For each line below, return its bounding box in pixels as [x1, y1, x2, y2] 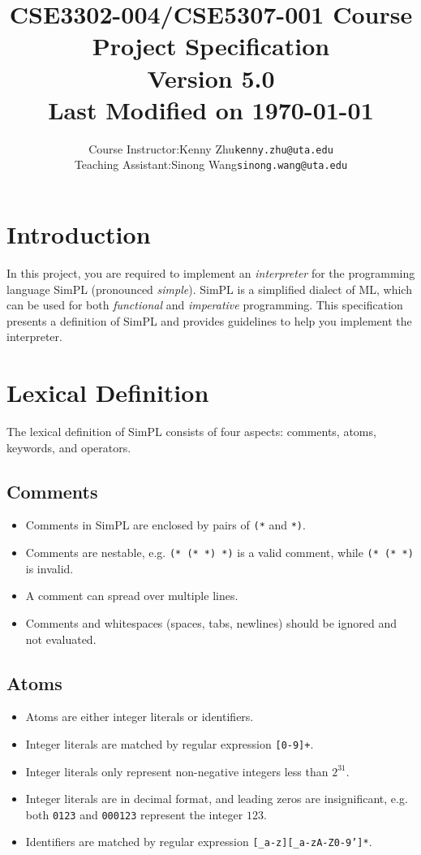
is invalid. [25, 559, 74, 576]
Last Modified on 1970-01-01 [48, 93, 374, 126]
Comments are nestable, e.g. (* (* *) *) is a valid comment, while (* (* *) [25, 544, 414, 561]
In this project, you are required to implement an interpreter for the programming [6, 264, 415, 281]
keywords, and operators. [6, 438, 131, 456]
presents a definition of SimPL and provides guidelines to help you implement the [6, 312, 412, 329]
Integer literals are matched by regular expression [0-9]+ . [25, 735, 314, 752]
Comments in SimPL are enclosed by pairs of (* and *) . [25, 516, 306, 533]
